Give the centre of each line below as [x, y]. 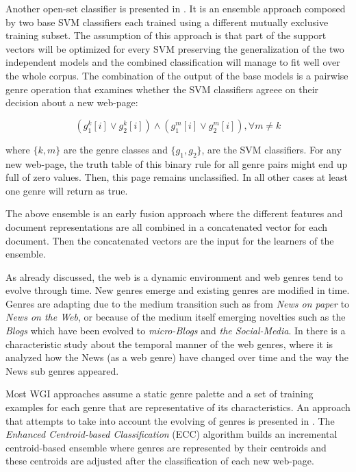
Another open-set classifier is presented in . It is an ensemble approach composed [176, 8]
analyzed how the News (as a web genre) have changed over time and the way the [177, 357]
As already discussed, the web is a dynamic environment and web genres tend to [174, 276]
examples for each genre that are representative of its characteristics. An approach [178, 407]
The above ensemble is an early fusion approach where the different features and [174, 213]
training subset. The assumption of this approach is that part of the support [166, 35]
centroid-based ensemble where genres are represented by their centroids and [166, 447]
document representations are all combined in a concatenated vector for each [167, 226]
